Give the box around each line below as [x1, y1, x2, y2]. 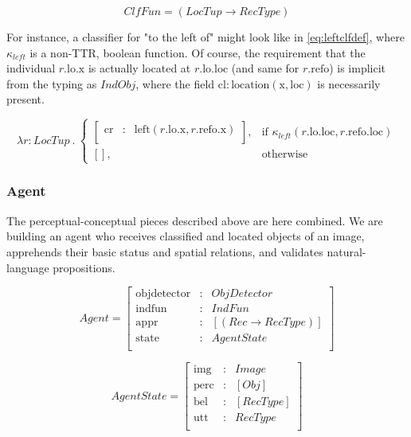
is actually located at [88, 60, 191, 76]
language [6, 259, 49, 275]
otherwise [261, 149, 308, 161]
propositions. [53, 259, 115, 275]
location [231, 79, 270, 91]
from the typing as [6, 75, 97, 92]
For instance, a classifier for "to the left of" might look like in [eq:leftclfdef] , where [6, 29, 405, 45]
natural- [327, 243, 366, 259]
